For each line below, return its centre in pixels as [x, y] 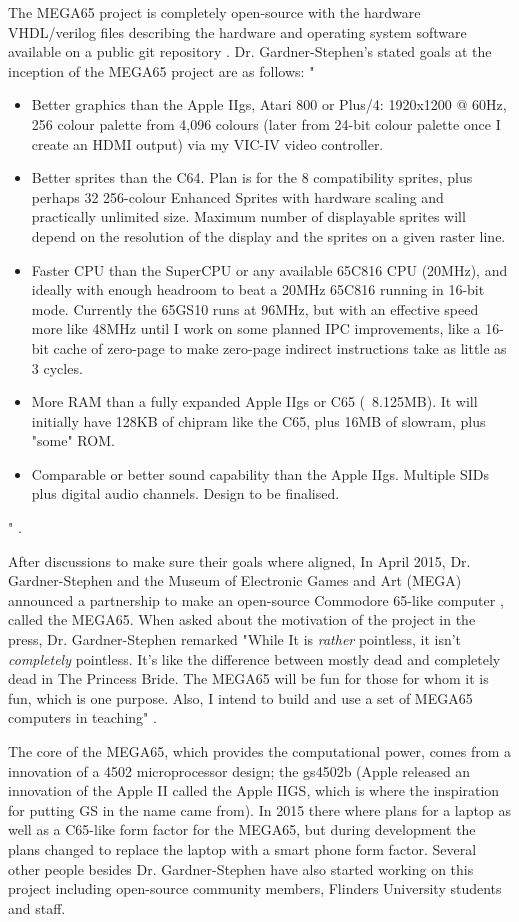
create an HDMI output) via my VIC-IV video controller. [207, 143]
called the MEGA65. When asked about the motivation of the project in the [242, 619]
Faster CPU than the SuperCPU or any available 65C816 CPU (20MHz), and [269, 269]
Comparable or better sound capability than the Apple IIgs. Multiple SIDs [260, 473]
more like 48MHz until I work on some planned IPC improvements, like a [256, 328]
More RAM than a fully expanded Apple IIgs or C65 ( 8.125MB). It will [254, 401]
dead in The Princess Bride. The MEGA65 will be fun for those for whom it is [248, 678]
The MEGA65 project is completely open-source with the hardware [214, 12]
